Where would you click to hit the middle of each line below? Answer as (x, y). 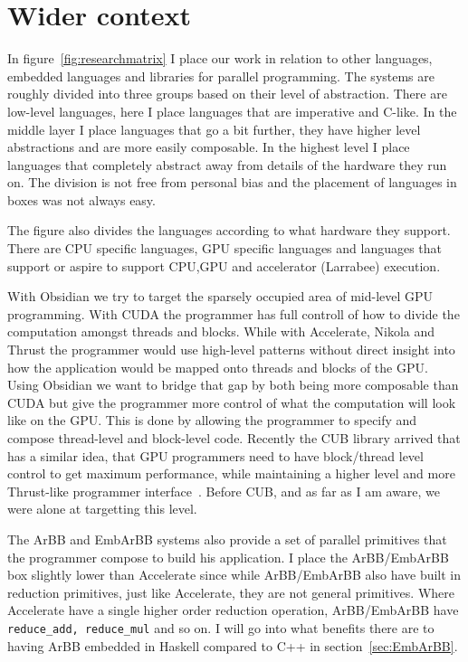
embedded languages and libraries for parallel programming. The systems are (221, 76)
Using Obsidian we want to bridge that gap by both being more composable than (233, 385)
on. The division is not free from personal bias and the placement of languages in (232, 182)
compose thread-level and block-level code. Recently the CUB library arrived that (234, 438)
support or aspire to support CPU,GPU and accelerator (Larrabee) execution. (224, 265)
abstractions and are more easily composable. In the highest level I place (209, 147)
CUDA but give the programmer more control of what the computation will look (232, 402)
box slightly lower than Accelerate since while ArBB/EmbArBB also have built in (234, 575)
